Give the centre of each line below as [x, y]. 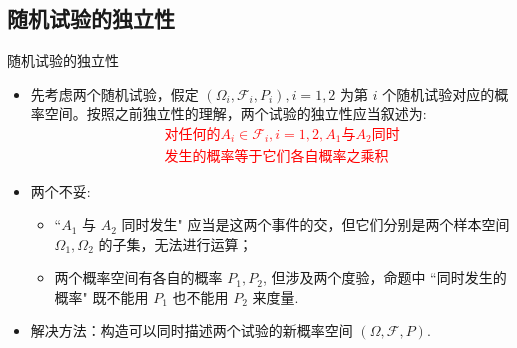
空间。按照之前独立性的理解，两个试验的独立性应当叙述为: [235, 113]
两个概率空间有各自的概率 [138, 277]
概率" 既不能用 [101, 296]
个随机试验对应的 [438, 93]
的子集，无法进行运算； [175, 243]
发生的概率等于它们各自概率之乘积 [276, 157]
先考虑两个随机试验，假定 [114, 93]
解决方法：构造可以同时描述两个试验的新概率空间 [191, 330]
